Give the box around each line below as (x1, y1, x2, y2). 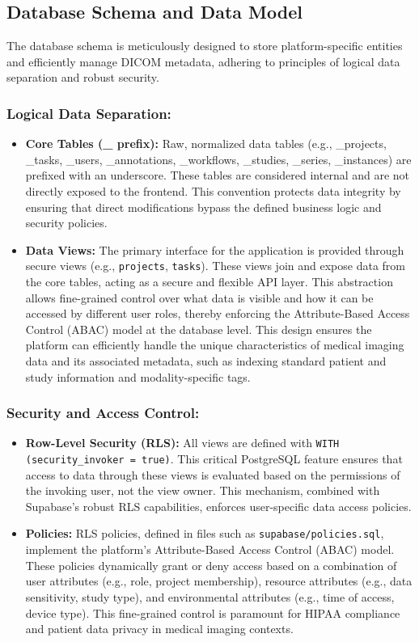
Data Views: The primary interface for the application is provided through (25, 241, 404, 258)
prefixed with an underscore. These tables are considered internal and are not (25, 167, 410, 184)
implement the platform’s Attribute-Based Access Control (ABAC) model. (25, 541, 395, 558)
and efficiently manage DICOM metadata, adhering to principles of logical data (6, 53, 400, 70)
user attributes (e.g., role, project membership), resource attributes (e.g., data (25, 572, 413, 589)
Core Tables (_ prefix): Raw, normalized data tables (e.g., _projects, (25, 135, 387, 152)
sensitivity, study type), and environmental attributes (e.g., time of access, (25, 588, 395, 605)
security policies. (25, 214, 108, 231)
